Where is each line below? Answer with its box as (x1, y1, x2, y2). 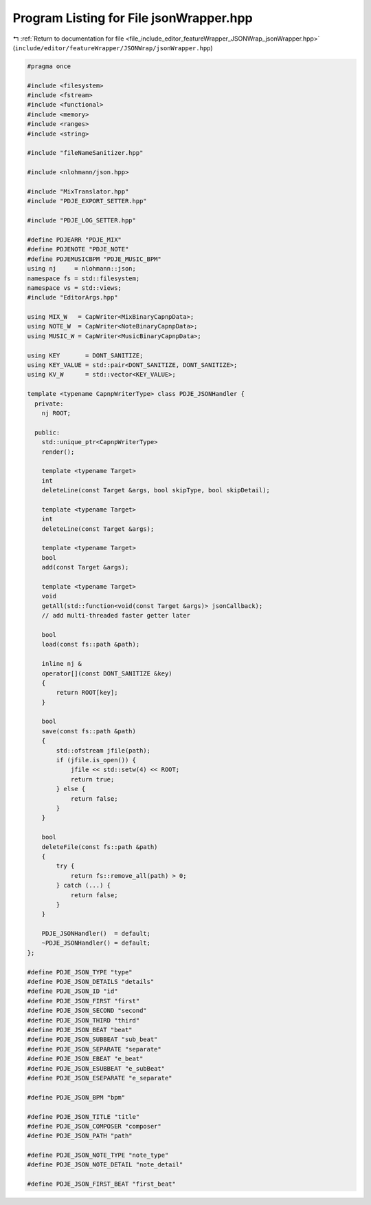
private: (34, 399, 64, 408)
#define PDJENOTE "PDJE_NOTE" (27, 245, 129, 253)
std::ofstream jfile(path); (56, 746, 151, 754)
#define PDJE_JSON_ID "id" (27, 987, 118, 995)
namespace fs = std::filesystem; (27, 274, 140, 282)
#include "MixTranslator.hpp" (27, 188, 129, 196)
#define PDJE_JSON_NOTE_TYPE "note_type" (27, 1151, 169, 1160)
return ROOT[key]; (56, 689, 118, 697)
